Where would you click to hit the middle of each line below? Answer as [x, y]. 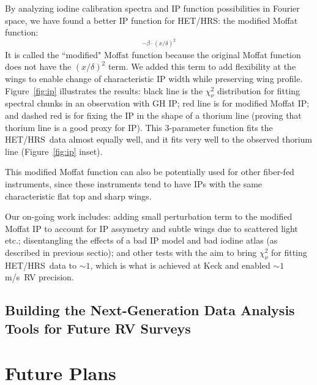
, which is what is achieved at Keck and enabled [180, 265]
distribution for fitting [259, 90]
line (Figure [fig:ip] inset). [54, 151]
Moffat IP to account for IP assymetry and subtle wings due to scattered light [151, 228]
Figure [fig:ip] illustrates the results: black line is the [104, 90]
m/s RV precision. [39, 277]
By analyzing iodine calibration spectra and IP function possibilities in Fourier [152, 8]
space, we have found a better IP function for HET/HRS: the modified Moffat [151, 20]
